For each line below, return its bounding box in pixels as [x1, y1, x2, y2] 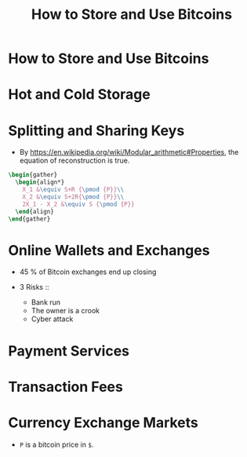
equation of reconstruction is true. [19, 155, 130, 166]
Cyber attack [31, 314, 74, 324]
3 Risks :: [19, 283, 49, 292]
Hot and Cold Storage [8, 86, 151, 104]
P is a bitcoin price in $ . [19, 440, 94, 449]
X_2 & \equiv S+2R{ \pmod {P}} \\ [22, 192, 125, 201]
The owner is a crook [31, 306, 100, 316]
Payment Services [8, 342, 130, 360]
